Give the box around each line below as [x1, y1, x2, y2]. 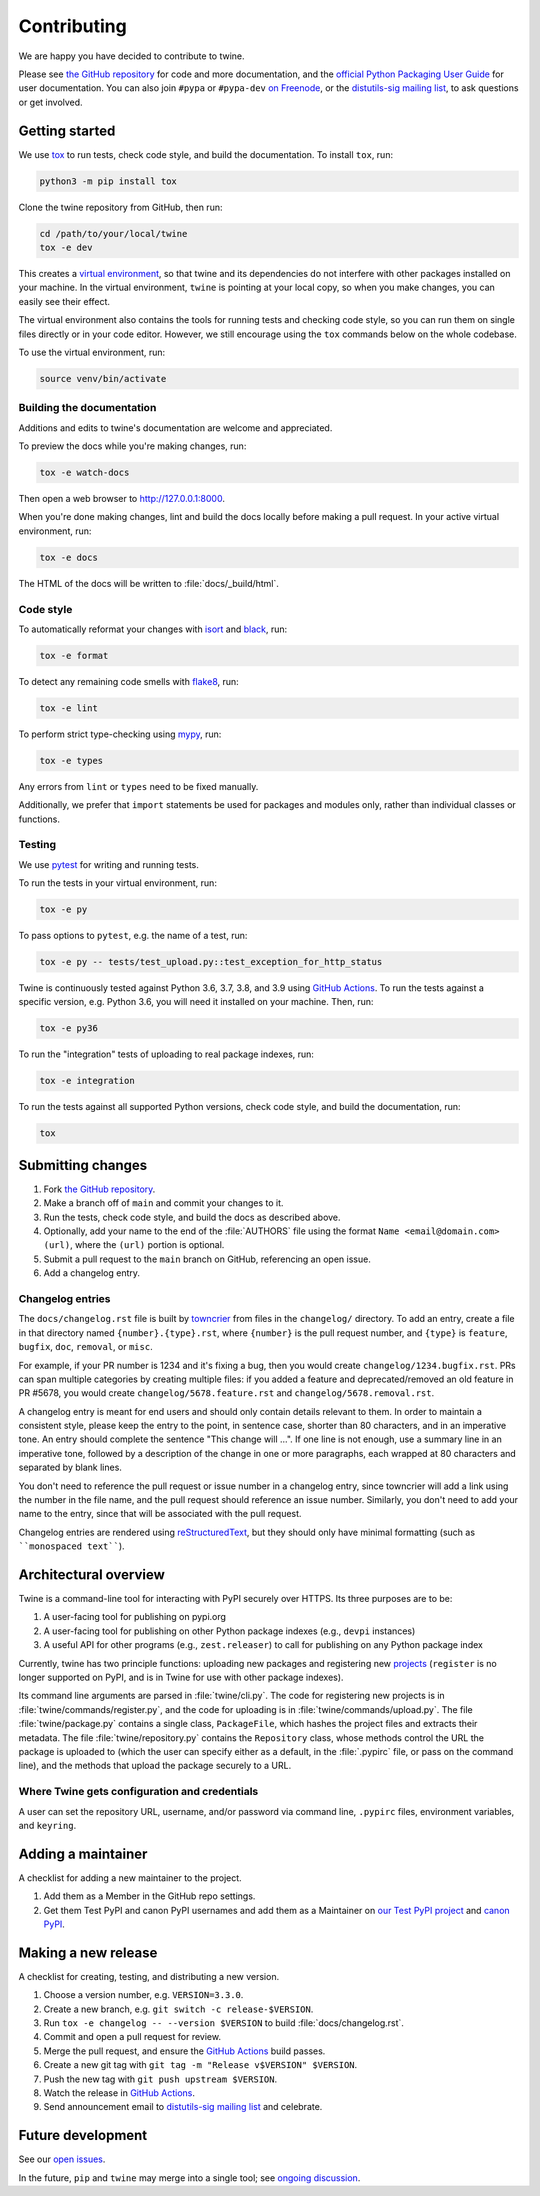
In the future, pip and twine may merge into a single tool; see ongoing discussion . [18, 2171, 361, 2184]
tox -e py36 [39, 1023, 99, 1034]
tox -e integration [39, 1075, 135, 1087]
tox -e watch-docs [39, 467, 130, 478]
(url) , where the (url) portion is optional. [43, 1239, 225, 1251]
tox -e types [39, 755, 104, 766]
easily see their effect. [18, 295, 110, 307]
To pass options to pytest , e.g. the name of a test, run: [18, 930, 248, 942]
